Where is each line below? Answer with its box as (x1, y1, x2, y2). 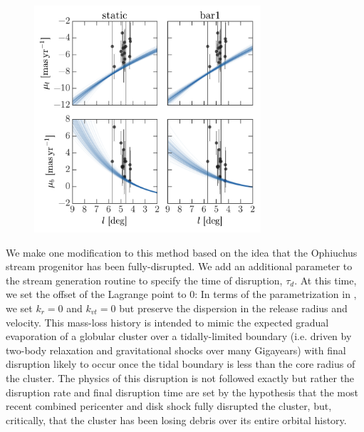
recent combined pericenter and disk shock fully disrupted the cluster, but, (6, 398, 332, 413)
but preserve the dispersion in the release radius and (119, 300, 348, 315)
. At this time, (294, 272, 357, 287)
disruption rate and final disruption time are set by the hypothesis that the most (6, 384, 358, 399)
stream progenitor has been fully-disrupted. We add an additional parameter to (6, 259, 353, 274)
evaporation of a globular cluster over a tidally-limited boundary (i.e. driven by (6, 329, 352, 344)
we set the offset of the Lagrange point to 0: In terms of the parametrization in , (6, 287, 357, 302)
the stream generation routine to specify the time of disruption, (6, 272, 283, 287)
